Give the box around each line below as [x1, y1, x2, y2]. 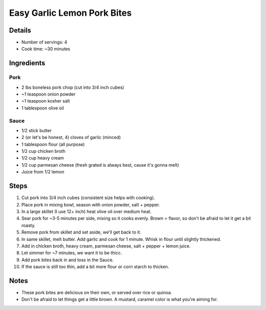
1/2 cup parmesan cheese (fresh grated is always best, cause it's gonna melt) [21, 162, 179, 168]
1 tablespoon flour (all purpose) [21, 141, 85, 147]
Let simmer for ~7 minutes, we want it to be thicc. [21, 250, 122, 256]
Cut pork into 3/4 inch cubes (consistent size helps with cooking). [21, 195, 155, 201]
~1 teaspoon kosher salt [21, 98, 70, 104]
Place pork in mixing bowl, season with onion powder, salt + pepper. [21, 202, 160, 207]
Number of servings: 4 [21, 39, 67, 45]
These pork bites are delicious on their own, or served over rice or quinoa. [21, 289, 172, 295]
